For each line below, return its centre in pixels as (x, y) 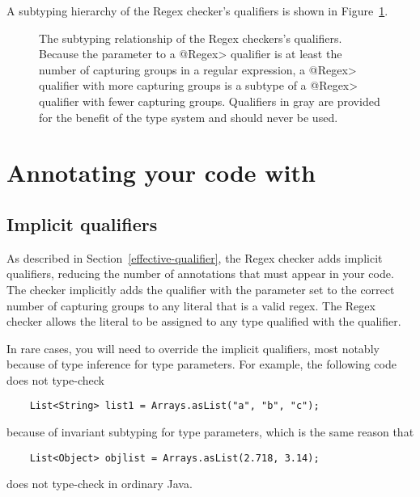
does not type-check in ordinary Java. (100, 484)
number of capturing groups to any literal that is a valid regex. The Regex (191, 305)
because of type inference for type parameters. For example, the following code (202, 364)
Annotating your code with (161, 173)
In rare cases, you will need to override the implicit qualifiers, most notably (193, 348)
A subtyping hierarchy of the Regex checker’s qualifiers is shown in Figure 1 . (197, 11)
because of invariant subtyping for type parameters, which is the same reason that (210, 432)
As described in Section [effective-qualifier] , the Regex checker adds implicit (195, 257)
